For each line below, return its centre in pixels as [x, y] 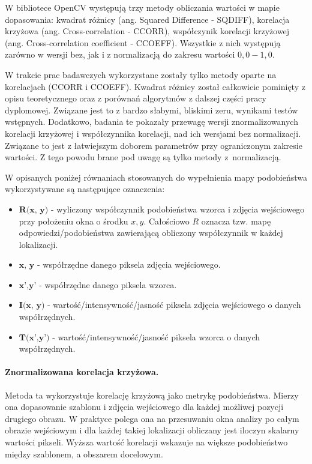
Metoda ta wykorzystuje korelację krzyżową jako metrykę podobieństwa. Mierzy [152, 395]
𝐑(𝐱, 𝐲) [34, 210]
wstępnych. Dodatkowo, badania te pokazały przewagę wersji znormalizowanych [151, 122]
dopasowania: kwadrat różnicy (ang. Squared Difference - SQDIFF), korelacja [147, 19]
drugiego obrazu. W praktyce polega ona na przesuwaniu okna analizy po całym [152, 418]
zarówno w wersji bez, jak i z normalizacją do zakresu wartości [120, 54]
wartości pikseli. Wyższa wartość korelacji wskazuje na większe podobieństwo [146, 442]
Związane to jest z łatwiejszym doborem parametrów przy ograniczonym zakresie [154, 145]
